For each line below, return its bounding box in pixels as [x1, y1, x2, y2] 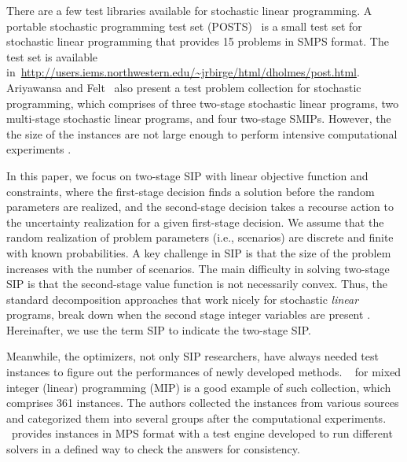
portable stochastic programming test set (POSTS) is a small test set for [6, 17, 362, 34]
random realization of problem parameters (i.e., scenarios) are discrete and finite [6, 229, 394, 246]
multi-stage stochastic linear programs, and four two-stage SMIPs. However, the [6, 110, 391, 127]
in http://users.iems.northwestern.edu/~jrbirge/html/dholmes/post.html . [6, 64, 360, 80]
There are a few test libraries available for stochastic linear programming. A [6, 2, 372, 18]
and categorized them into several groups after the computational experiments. [6, 409, 387, 426]
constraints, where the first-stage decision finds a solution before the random [6, 183, 375, 199]
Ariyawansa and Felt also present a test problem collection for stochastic [6, 79, 361, 95]
